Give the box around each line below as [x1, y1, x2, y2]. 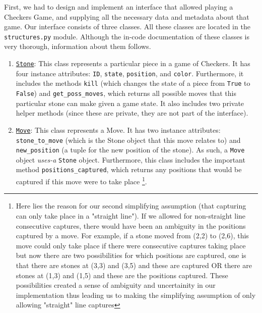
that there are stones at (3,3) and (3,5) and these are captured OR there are [16, 259, 252, 270]
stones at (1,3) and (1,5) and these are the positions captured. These [16, 270, 228, 280]
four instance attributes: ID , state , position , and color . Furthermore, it [16, 68, 244, 78]
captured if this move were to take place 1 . [16, 175, 147, 186]
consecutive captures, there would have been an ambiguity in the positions [16, 220, 246, 231]
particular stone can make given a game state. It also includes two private [16, 97, 244, 108]
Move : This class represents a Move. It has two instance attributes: [16, 124, 221, 135]
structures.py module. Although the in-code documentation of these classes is [4, 31, 249, 41]
